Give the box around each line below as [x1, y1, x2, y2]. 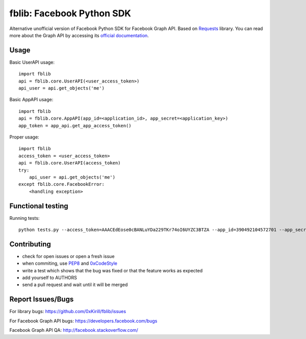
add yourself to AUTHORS [22, 275, 78, 281]
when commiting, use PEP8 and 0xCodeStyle [22, 260, 117, 267]
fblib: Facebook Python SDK [9, 8, 132, 19]
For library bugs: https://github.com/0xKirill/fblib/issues [9, 308, 126, 315]
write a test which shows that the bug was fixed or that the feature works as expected [22, 267, 203, 273]
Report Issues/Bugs [9, 295, 74, 304]
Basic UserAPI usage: [9, 59, 55, 65]
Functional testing [9, 202, 68, 210]
